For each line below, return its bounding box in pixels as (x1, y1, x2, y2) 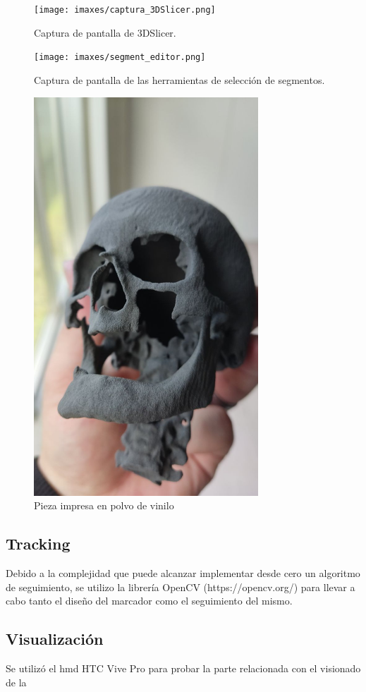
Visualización (6, 628, 104, 650)
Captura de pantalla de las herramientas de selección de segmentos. (34, 72, 325, 87)
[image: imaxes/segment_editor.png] (34, 52, 206, 63)
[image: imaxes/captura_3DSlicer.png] (34, 5, 216, 15)
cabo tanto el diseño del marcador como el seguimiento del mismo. (6, 593, 293, 608)
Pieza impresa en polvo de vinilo (34, 498, 174, 513)
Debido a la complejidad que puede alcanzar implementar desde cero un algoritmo (6, 566, 360, 581)
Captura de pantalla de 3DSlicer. (34, 25, 176, 40)
